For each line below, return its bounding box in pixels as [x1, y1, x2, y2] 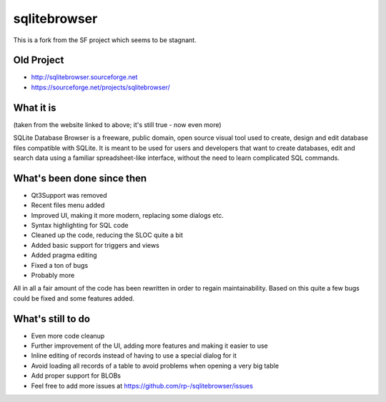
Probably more [31, 271, 75, 279]
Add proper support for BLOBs [31, 371, 122, 380]
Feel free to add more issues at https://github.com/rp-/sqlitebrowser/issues [31, 381, 254, 390]
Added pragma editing [31, 251, 97, 260]
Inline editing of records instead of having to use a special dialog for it [31, 351, 237, 360]
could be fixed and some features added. [13, 293, 135, 303]
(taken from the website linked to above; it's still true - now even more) [13, 120, 222, 129]
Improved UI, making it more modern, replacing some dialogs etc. [31, 211, 224, 219]
